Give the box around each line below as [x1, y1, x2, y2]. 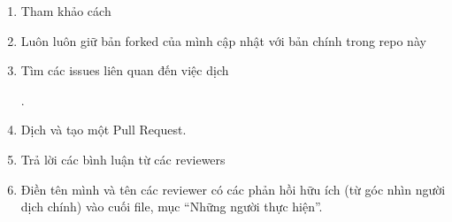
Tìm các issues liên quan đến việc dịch [20, 61, 229, 80]
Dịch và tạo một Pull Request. [20, 120, 187, 139]
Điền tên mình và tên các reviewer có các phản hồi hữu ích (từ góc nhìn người [20, 180, 446, 198]
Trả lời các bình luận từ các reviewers [20, 149, 226, 168]
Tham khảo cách [20, 2, 111, 19]
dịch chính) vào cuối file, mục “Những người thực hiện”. [20, 197, 323, 216]
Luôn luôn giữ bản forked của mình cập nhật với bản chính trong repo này [20, 31, 426, 50]
